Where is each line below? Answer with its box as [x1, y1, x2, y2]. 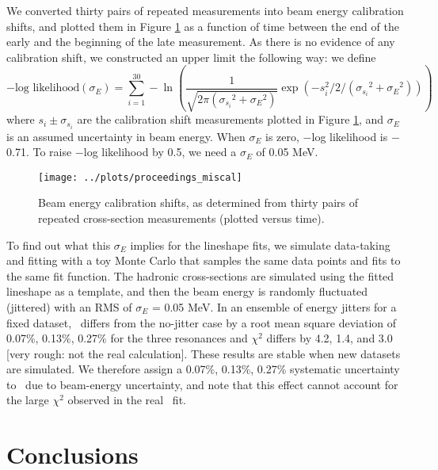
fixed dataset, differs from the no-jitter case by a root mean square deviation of [6, 314, 397, 331]
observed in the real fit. [67, 392, 186, 408]
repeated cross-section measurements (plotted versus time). [38, 209, 325, 226]
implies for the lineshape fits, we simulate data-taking [130, 236, 390, 253]
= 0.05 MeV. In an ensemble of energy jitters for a [151, 298, 397, 315]
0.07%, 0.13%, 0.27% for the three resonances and [6, 330, 248, 346]
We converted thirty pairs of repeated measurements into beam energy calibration [6, 2, 404, 18]
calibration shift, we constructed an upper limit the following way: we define [6, 48, 376, 65]
